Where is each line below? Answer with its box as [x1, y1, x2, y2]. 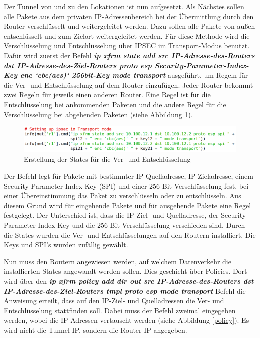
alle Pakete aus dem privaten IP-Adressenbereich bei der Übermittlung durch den [4, 11, 254, 21]
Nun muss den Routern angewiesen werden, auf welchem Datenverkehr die [4, 256, 231, 266]
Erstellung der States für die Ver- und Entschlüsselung [24, 154, 191, 164]
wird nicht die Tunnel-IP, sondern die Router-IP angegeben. [4, 324, 187, 335]
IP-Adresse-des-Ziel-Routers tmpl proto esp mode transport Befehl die [4, 285, 246, 296]
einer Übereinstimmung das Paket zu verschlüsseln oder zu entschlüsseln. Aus [4, 190, 241, 201]
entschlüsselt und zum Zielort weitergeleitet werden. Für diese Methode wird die [4, 30, 250, 41]
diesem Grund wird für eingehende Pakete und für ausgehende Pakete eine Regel [4, 200, 251, 210]
